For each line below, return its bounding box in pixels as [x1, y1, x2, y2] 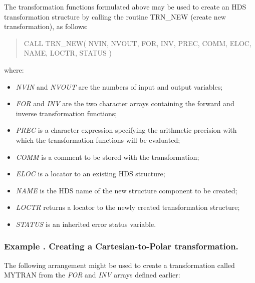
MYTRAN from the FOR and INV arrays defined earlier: [4, 269, 180, 280]
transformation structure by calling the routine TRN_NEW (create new [4, 11, 226, 22]
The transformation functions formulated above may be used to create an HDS [4, 2, 246, 12]
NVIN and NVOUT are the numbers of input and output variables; [16, 81, 223, 92]
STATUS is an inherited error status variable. [16, 218, 156, 229]
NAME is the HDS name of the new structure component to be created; [16, 185, 237, 195]
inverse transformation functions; [16, 108, 117, 118]
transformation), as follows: [4, 21, 88, 32]
